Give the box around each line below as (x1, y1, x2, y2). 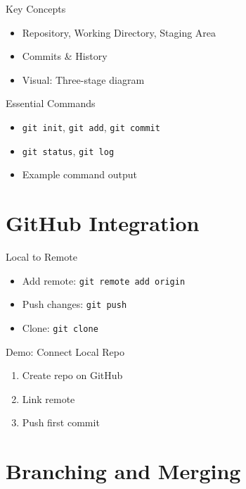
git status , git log (22, 143, 115, 158)
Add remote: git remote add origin (22, 273, 186, 287)
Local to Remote (6, 249, 77, 264)
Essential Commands (6, 96, 96, 111)
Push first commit (22, 415, 100, 430)
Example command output (22, 167, 137, 182)
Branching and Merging (6, 457, 241, 485)
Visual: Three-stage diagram (22, 72, 145, 87)
